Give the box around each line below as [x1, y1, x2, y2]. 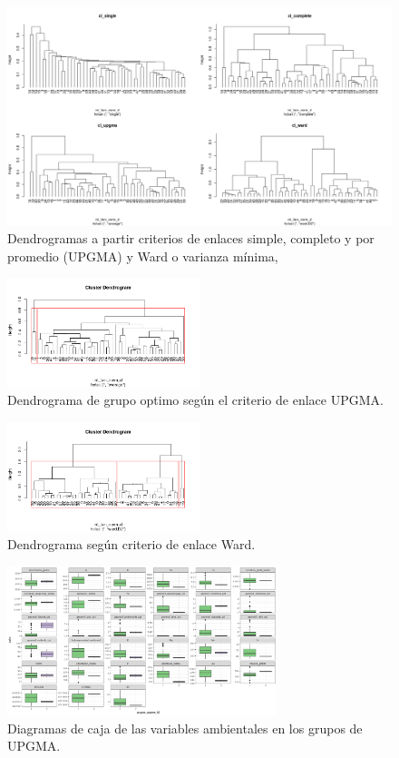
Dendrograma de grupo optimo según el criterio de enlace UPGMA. [7, 390, 384, 409]
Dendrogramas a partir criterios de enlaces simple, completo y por [7, 229, 375, 248]
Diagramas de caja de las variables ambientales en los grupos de [7, 718, 363, 737]
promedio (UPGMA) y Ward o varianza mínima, [7, 246, 278, 265]
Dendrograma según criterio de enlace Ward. [7, 535, 256, 554]
